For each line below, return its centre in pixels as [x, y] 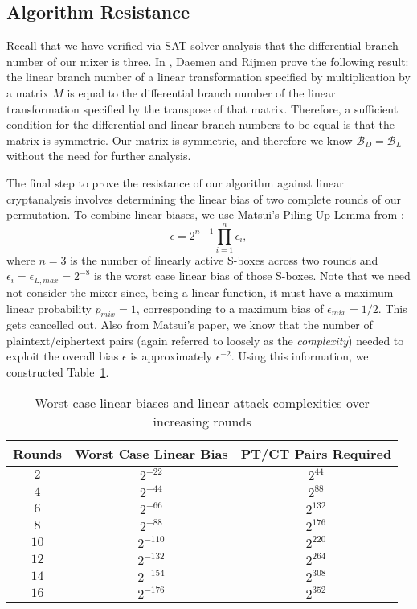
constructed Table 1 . [58, 372]
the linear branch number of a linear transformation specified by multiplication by [208, 77]
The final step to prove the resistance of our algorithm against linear [175, 182]
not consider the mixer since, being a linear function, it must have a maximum [200, 292]
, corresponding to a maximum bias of [230, 308]
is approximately [171, 356]
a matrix [28, 92]
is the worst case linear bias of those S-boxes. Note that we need [252, 276]
